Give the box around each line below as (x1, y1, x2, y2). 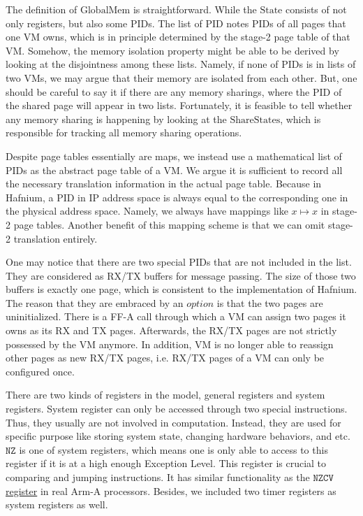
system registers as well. (6, 497, 108, 512)
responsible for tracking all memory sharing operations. (6, 125, 242, 140)
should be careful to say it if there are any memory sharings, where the (6, 84, 310, 99)
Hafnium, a (6, 189, 54, 204)
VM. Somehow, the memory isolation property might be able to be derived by (6, 43, 339, 57)
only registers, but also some (6, 15, 128, 30)
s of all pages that (269, 15, 346, 30)
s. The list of (148, 15, 202, 30)
